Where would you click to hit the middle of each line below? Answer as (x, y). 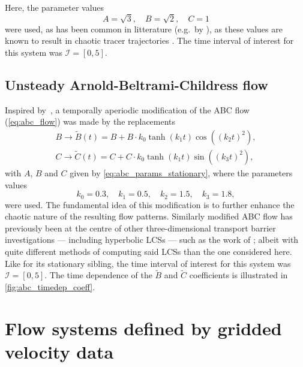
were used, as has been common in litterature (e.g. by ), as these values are (144, 28)
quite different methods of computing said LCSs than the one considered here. (148, 251)
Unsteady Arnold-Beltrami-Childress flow (136, 84)
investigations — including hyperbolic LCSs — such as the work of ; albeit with (152, 240)
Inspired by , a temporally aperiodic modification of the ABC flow (127, 109)
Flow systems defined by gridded (143, 328)
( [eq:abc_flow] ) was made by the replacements (90, 121)
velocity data (59, 351)
